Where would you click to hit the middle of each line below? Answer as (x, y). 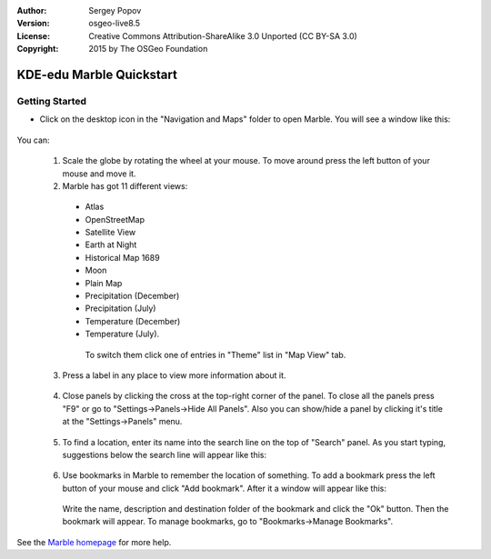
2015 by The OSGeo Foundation (148, 49)
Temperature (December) (133, 321)
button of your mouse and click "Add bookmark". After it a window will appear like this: (224, 488)
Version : (33, 24)
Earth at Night (111, 245)
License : (33, 35)
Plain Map (104, 283)
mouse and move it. (99, 174)
